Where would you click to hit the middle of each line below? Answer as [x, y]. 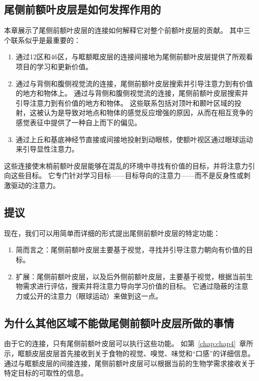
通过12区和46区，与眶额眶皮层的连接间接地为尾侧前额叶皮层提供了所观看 [134, 57]
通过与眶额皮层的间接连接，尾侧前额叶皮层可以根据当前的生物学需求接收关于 [129, 363]
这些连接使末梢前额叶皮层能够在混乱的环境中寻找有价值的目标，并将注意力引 [129, 165]
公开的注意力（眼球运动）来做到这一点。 [96, 295]
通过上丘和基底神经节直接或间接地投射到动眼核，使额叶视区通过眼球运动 [134, 139]
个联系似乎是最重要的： [42, 40]
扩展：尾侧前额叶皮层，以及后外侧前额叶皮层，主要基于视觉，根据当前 [131, 276]
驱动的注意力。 [35, 185]
